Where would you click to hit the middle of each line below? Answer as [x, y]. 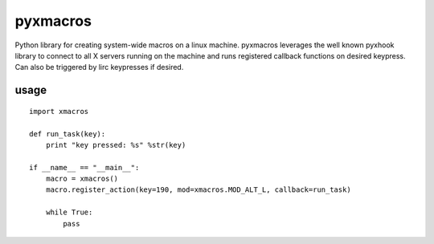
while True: [69, 212]
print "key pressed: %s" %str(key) [116, 145]
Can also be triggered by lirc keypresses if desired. [99, 67]
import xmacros [59, 111]
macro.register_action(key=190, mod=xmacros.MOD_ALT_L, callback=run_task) [198, 190]
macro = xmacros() [82, 179]
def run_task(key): [68, 134]
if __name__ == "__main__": [84, 167]
